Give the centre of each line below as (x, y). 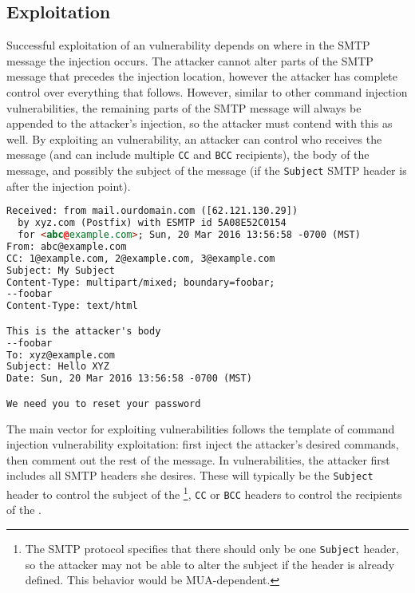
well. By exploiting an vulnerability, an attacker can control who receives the (194, 138)
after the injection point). (69, 186)
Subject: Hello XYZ (58, 367)
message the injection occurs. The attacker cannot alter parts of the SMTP (190, 60)
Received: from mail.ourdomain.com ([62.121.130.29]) (152, 211)
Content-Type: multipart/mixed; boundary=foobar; (141, 282)
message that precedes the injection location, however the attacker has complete (202, 76)
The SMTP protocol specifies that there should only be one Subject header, (212, 549)
